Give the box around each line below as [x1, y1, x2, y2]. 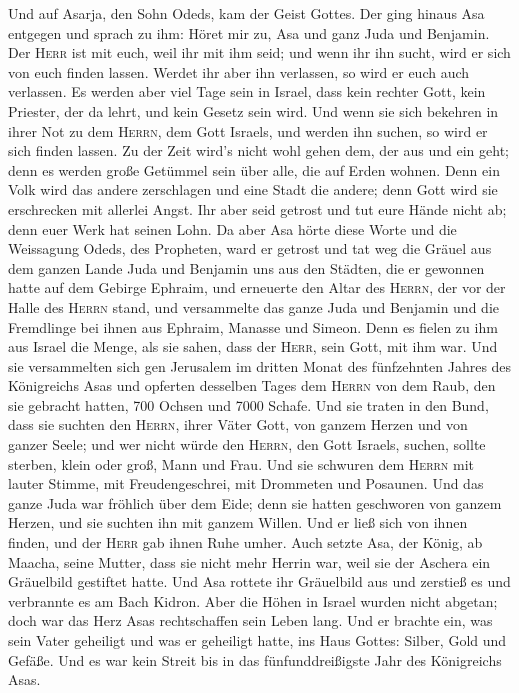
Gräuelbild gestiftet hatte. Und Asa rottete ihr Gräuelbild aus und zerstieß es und [8, 571, 511, 592]
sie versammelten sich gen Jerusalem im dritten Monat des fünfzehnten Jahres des [8, 355, 512, 376]
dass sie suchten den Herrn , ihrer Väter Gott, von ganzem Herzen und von [8, 414, 468, 435]
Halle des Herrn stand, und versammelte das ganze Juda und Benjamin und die [8, 296, 499, 317]
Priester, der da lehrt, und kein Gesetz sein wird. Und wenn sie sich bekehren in [8, 100, 499, 121]
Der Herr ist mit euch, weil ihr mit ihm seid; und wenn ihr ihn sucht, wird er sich [8, 42, 511, 63]
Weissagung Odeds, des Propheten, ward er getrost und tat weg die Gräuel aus [8, 238, 492, 259]
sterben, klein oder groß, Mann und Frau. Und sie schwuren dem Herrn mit [8, 453, 475, 474]
